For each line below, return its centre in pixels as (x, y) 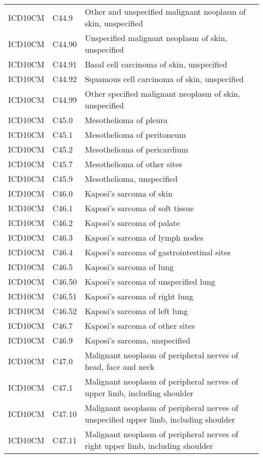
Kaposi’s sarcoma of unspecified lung (150, 281)
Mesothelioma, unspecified (131, 179)
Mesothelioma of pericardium (136, 149)
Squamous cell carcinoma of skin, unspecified (164, 79)
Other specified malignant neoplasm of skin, (162, 93)
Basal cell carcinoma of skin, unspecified (156, 64)
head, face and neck (120, 367)
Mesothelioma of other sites (134, 164)
